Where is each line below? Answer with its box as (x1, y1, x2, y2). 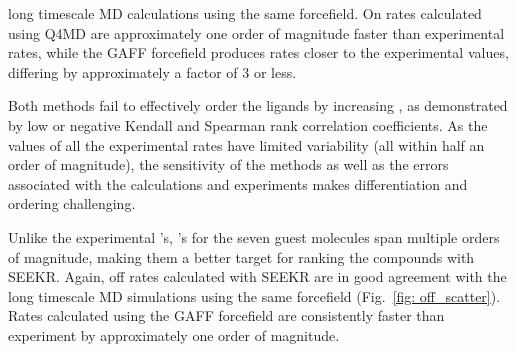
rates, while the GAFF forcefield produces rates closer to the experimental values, (8, 42, 509, 63)
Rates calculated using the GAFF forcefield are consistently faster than (8, 305, 445, 326)
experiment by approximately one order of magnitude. (8, 324, 340, 345)
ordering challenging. (8, 193, 136, 214)
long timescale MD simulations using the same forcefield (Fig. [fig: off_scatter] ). (8, 285, 501, 306)
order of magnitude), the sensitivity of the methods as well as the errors (8, 154, 449, 175)
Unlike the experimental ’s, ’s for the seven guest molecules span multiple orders (8, 226, 500, 247)
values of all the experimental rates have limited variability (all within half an (8, 134, 485, 155)
